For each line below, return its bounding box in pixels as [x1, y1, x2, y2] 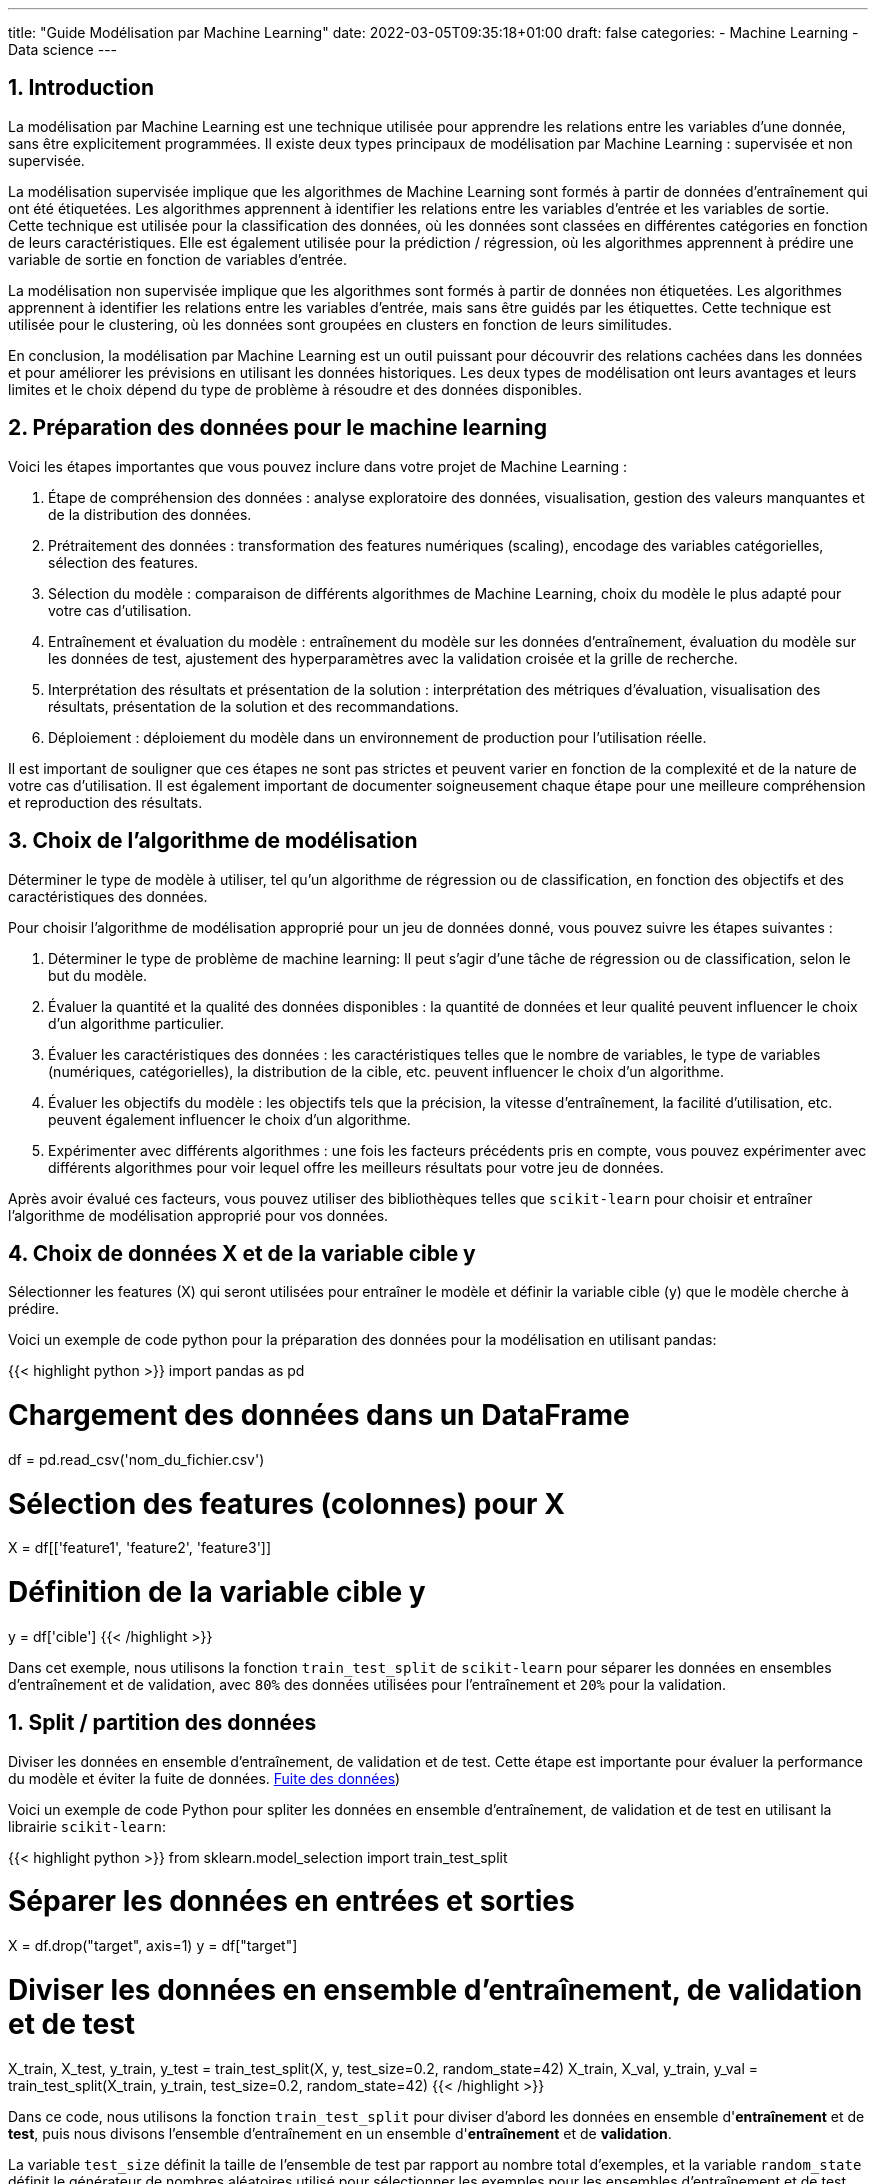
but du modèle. [48, 966, 148, 984]
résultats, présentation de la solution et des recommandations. [48, 697, 459, 715]
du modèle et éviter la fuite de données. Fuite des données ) [8, 1769, 401, 1787]
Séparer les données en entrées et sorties [8, 1884, 575, 1919]
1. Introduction [8, 75, 154, 101]
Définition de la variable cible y [8, 1575, 426, 1610]
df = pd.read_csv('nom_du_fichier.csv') [8, 1450, 265, 1468]
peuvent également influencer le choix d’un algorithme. [48, 1110, 411, 1128]
